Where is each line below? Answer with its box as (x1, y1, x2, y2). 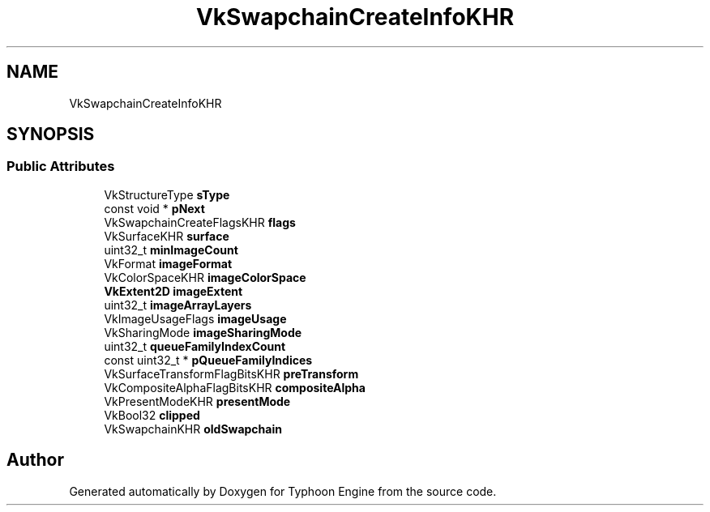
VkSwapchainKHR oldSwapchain (104, 421, 282, 436)
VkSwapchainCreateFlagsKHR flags (104, 215, 296, 229)
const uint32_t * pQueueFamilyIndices (104, 352, 313, 367)
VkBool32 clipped (104, 407, 200, 422)
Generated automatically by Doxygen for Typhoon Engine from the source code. (69, 484, 497, 498)
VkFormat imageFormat (104, 256, 233, 271)
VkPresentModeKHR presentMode (104, 394, 291, 408)
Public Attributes (6, 158, 115, 175)
